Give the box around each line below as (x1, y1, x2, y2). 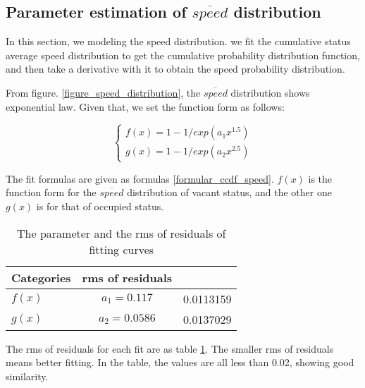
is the (308, 171, 333, 186)
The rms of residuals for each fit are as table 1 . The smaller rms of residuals (6, 341, 334, 356)
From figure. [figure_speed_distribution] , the (6, 85, 201, 99)
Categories (11, 269, 71, 286)
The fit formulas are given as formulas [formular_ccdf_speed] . (6, 171, 274, 186)
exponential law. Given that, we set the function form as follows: (6, 99, 285, 114)
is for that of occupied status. (36, 198, 164, 213)
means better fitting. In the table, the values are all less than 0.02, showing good (6, 355, 354, 370)
